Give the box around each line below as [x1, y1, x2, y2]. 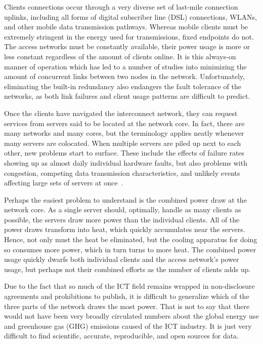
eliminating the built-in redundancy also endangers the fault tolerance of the [4, 81, 241, 91]
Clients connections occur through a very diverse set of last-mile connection [4, 2, 238, 12]
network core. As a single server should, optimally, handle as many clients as [4, 204, 241, 215]
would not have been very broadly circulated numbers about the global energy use [4, 311, 259, 321]
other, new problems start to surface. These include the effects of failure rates [4, 147, 245, 158]
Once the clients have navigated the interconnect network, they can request [4, 107, 238, 118]
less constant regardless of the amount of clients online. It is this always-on [4, 51, 236, 61]
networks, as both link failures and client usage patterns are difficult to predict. [4, 91, 250, 101]
